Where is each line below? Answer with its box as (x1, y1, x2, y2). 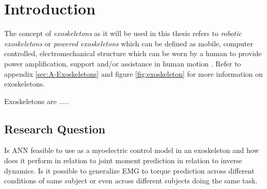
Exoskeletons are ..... (4, 95, 69, 106)
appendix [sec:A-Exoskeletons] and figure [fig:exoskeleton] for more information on (4, 68, 263, 79)
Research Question (4, 121, 105, 136)
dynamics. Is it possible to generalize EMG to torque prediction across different (4, 165, 255, 176)
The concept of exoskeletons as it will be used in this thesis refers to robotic (4, 28, 242, 39)
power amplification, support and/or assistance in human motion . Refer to (4, 58, 241, 68)
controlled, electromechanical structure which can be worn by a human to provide (4, 48, 262, 59)
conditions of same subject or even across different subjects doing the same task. (4, 175, 258, 186)
